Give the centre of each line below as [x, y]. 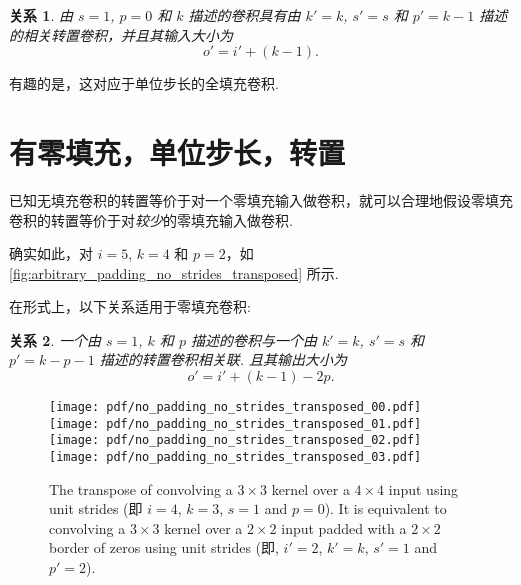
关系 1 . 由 [41, 15]
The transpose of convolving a [141, 488]
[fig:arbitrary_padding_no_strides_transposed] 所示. [174, 272]
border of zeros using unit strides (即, [164, 547]
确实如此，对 [51, 253]
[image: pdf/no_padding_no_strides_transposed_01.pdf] [235, 423]
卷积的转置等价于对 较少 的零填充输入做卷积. [151, 219]
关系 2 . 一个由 [55, 339]
